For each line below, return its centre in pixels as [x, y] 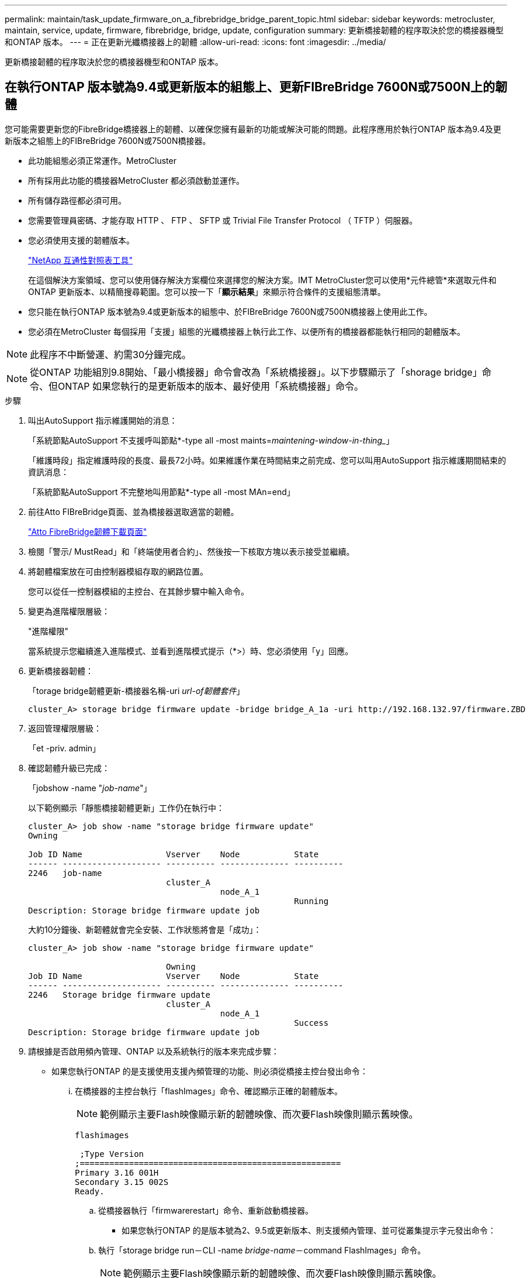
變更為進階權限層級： [69, 611]
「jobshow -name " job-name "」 [90, 788]
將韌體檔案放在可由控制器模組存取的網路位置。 [118, 571]
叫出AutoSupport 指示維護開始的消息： [103, 420]
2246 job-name [65, 873]
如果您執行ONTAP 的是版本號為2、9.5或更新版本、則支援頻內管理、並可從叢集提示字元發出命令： [309, 1230]
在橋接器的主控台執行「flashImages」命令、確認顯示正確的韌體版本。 [209, 1091]
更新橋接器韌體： [61, 671]
